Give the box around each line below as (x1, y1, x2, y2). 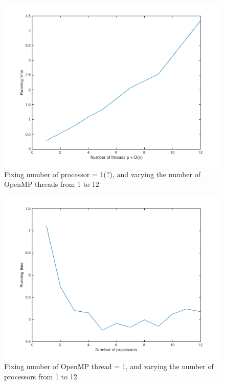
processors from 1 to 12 (4, 371, 77, 381)
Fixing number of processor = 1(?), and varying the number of (4, 168, 201, 179)
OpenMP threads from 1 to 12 (4, 179, 99, 189)
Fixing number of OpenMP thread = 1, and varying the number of (4, 361, 214, 372)
